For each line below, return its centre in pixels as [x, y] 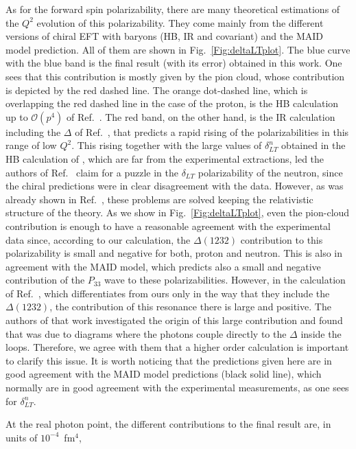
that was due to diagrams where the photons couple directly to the [146, 333]
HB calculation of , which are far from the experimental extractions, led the [165, 158]
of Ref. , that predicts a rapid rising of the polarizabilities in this [212, 131]
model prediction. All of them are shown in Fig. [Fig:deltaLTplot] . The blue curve [178, 49]
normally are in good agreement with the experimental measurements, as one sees [177, 388]
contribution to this [282, 239]
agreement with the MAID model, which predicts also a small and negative [163, 266]
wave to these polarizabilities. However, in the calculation [225, 280]
